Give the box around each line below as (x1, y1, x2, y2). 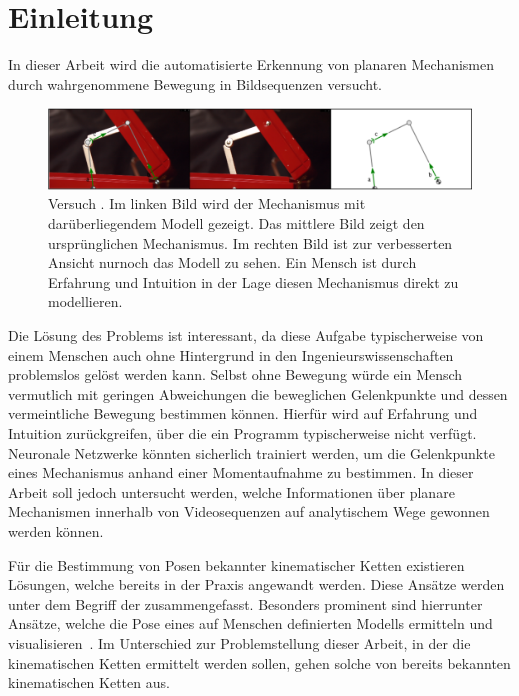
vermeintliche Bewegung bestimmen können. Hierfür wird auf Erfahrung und (8, 403, 478, 424)
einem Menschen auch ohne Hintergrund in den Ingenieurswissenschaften (8, 344, 454, 365)
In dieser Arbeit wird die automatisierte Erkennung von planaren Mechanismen (8, 54, 495, 75)
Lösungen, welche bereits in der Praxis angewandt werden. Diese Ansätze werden (8, 574, 505, 595)
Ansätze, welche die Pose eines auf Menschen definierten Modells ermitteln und (8, 613, 493, 634)
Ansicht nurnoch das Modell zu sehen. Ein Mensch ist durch (48, 252, 417, 273)
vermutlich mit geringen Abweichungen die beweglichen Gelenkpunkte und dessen (8, 383, 508, 404)
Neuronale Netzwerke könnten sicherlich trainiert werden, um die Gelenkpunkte (8, 442, 495, 463)
